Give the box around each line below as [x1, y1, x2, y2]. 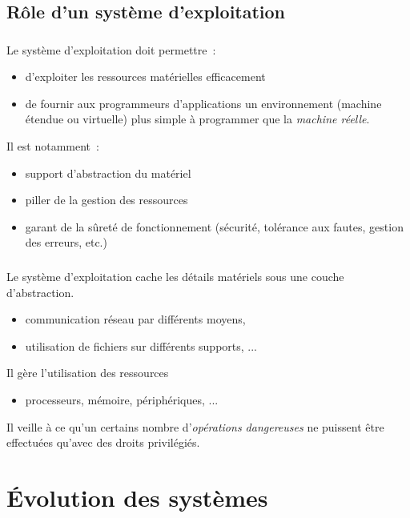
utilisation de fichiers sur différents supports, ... [25, 337, 257, 354]
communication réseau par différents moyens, [25, 311, 246, 327]
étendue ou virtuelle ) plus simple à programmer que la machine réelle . [25, 110, 370, 127]
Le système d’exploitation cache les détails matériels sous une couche [6, 267, 344, 284]
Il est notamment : [6, 138, 99, 155]
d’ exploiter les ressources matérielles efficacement [25, 68, 266, 85]
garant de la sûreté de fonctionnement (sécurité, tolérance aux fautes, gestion [25, 218, 404, 235]
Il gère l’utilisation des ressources [6, 364, 169, 381]
